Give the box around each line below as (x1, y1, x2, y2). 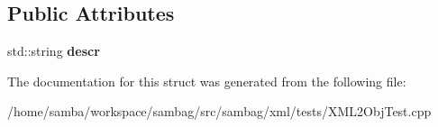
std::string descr (7, 41, 100, 60)
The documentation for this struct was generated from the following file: (7, 71, 406, 90)
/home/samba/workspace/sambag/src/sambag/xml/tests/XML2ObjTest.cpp (7, 102, 432, 121)
